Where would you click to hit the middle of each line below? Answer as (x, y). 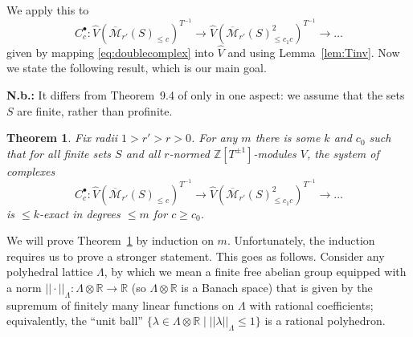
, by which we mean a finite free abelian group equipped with (255, 272)
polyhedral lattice (50, 272)
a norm (24, 287)
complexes (31, 171)
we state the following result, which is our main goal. (137, 68)
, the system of (343, 153)
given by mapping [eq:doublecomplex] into (110, 52)
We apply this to (48, 10)
